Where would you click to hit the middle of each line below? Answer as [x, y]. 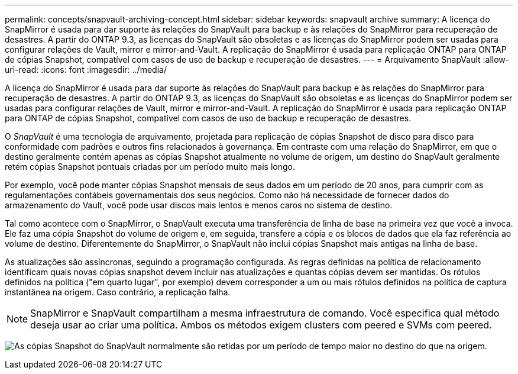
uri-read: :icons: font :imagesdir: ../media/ [86, 70]
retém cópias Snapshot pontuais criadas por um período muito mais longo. [150, 167]
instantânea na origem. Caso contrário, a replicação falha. [118, 292]
